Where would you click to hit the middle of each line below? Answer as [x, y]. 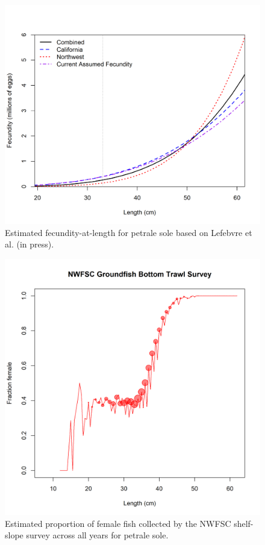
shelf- [244, 523]
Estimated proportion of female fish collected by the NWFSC [118, 523]
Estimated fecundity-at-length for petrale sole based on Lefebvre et [129, 232]
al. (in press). [30, 244]
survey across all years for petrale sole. [97, 535]
